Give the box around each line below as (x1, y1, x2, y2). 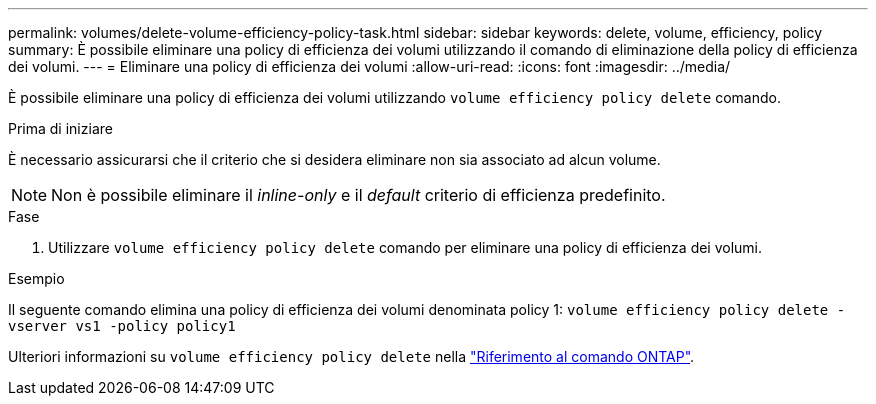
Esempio (8, 270, 65, 287)
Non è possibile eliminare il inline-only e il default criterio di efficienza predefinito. (51, 185, 666, 205)
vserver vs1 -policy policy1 (8, 318, 236, 334)
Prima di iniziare (8, 120, 113, 137)
